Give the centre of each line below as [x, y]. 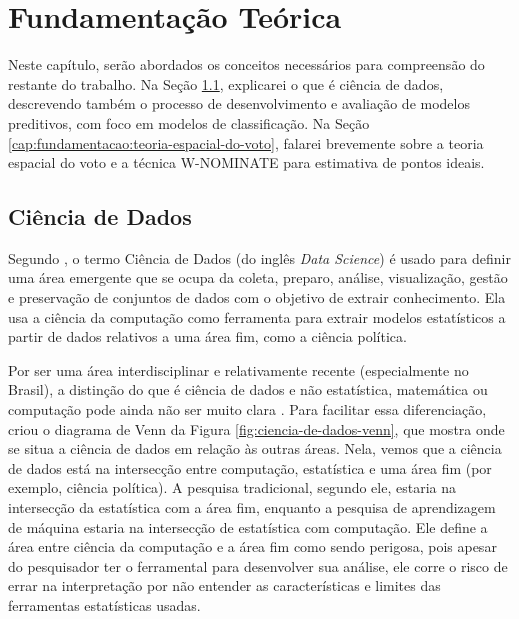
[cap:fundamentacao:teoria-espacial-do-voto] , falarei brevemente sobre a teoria [246, 142]
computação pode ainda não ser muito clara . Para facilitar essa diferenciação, [247, 409]
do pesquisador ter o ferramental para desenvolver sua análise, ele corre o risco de [258, 565]
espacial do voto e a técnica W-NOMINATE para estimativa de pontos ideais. [246, 162]
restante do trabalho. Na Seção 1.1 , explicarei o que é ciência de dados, [226, 83]
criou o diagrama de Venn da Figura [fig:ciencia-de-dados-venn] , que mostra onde [256, 428]
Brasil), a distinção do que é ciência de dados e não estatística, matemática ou [248, 389]
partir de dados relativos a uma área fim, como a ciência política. [207, 336]
